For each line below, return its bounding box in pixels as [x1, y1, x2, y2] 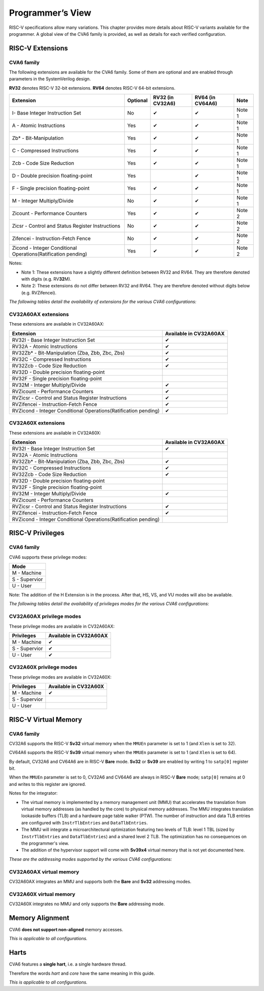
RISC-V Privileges [9, 529, 65, 537]
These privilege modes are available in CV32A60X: [9, 674, 112, 680]
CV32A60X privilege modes [9, 664, 78, 671]
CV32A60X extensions [9, 420, 66, 426]
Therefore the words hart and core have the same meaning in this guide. [9, 970, 155, 976]
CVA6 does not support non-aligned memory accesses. [9, 926, 123, 932]
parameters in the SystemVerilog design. [9, 76, 91, 82]
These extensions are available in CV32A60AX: [9, 321, 105, 327]
